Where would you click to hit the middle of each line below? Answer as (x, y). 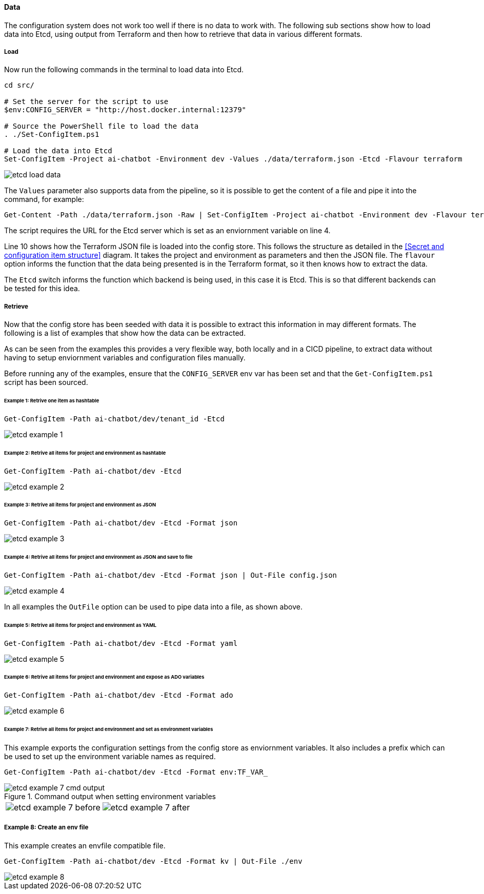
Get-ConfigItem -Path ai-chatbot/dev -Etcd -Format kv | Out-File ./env (153, 861)
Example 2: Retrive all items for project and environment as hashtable (85, 453)
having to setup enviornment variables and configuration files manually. (125, 358)
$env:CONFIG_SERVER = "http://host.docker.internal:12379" (125, 110)
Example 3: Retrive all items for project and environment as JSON (80, 505)
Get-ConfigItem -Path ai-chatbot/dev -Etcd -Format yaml (121, 643)
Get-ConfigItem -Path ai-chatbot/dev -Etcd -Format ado (119, 695)
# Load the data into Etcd (58, 151)
